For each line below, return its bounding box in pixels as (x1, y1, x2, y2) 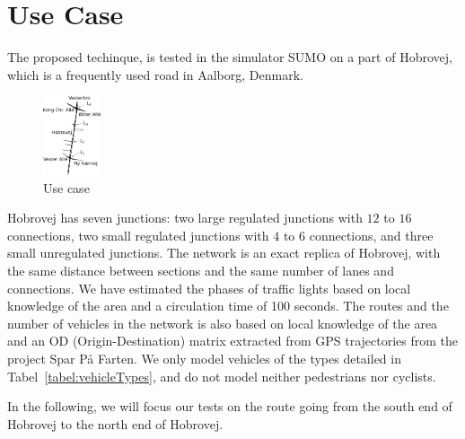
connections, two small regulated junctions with (7, 225, 269, 244)
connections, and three (309, 225, 434, 244)
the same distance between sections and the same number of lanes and (7, 261, 394, 280)
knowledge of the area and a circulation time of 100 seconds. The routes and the (7, 296, 449, 315)
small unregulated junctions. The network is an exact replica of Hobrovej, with (7, 243, 441, 262)
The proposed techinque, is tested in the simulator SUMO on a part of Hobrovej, (7, 48, 452, 66)
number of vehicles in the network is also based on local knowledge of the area (7, 313, 438, 332)
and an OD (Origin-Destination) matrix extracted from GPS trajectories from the (7, 331, 459, 350)
